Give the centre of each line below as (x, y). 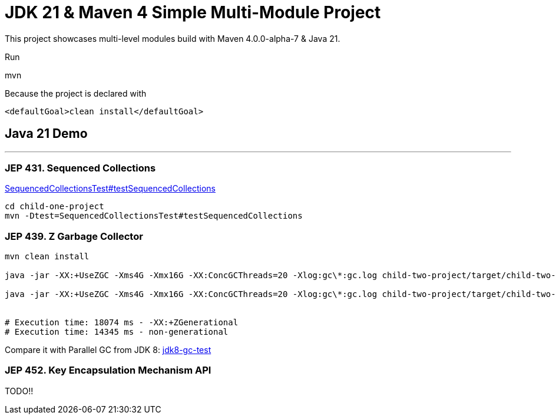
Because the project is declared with (76, 93)
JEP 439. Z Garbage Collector (74, 236)
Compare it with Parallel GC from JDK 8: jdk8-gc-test (108, 350)
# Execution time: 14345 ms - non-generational (117, 332)
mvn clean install (47, 257)
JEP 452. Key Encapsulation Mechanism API (108, 370)
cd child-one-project (54, 207)
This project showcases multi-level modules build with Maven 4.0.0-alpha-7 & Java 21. (173, 38)
